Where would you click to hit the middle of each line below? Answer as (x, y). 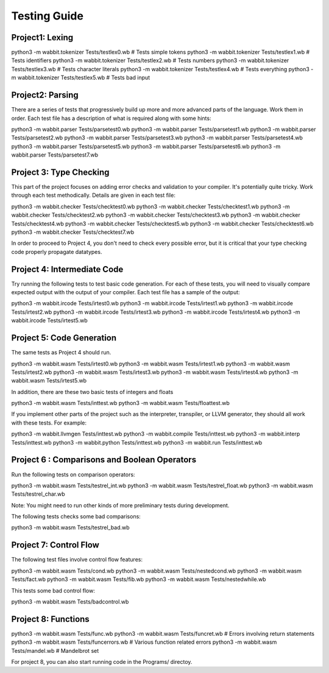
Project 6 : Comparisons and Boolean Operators (104, 460)
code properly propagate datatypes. (57, 252)
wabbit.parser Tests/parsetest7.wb (55, 155)
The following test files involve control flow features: (77, 560)
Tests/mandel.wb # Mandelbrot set (55, 650)
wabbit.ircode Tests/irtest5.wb (49, 320)
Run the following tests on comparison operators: (73, 474)
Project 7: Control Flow (55, 545)
